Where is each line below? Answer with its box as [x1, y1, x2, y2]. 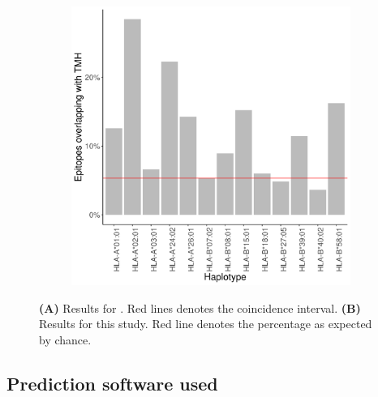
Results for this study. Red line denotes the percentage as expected [39, 315, 372, 332]
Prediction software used [6, 370, 218, 395]
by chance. [39, 331, 92, 348]
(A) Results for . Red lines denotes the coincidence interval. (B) [39, 299, 361, 316]
